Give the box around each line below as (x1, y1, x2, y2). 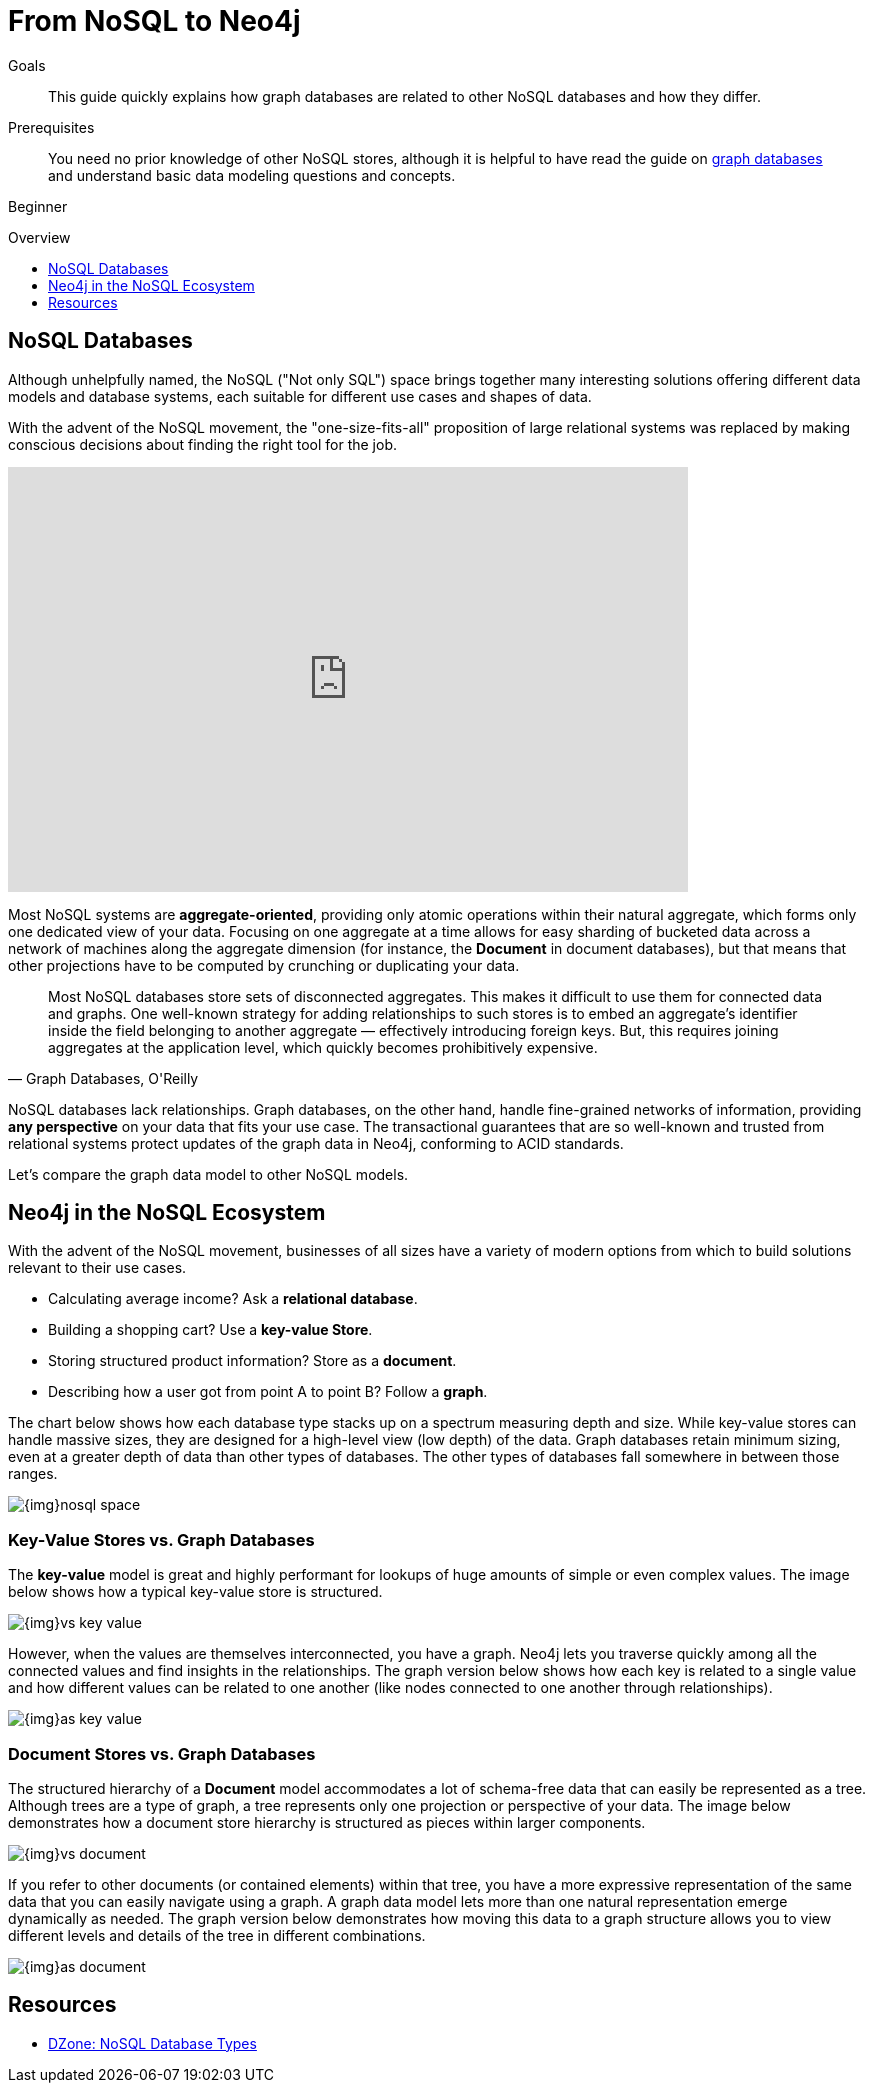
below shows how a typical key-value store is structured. (8, 1583, 383, 1601)
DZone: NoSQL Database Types (48, 2034, 257, 2052)
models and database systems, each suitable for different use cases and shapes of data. (8, 387, 592, 405)
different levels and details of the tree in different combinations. (8, 1926, 426, 1944)
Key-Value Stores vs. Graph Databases (8, 1529, 315, 1550)
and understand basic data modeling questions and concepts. (48, 166, 456, 184)
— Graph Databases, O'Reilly (8, 1069, 199, 1087)
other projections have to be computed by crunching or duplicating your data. (8, 956, 520, 974)
